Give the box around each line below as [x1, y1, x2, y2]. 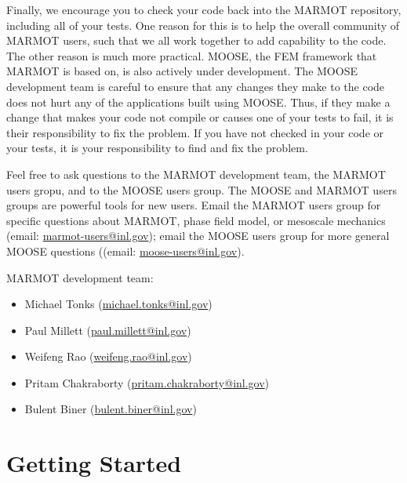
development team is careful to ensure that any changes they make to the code [6, 78, 385, 94]
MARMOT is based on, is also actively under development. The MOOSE [6, 63, 358, 79]
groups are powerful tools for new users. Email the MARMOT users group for [6, 197, 381, 213]
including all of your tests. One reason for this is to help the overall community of [6, 16, 400, 33]
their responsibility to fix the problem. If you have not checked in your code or [6, 124, 384, 140]
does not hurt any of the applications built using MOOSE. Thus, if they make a [6, 93, 391, 110]
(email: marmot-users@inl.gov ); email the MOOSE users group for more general [6, 227, 390, 244]
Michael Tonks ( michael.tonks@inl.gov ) [24, 296, 213, 312]
